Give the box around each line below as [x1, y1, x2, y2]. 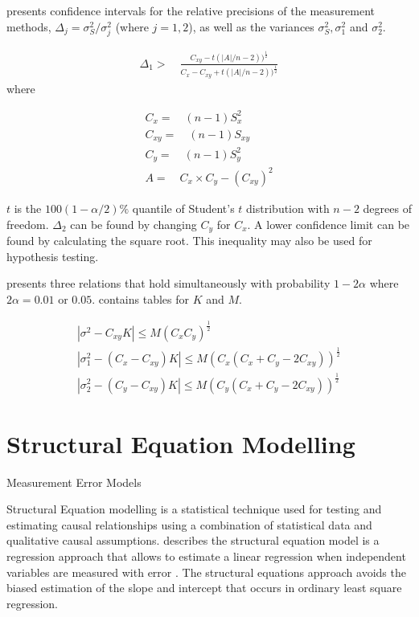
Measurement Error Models [6, 473, 142, 490]
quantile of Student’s [132, 199, 235, 216]
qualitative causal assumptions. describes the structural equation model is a [6, 532, 380, 549]
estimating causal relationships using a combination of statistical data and [6, 516, 372, 533]
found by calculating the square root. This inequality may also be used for [6, 232, 372, 249]
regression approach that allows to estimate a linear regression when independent [6, 548, 406, 565]
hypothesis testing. [6, 247, 99, 264]
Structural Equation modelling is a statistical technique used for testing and [6, 501, 382, 517]
